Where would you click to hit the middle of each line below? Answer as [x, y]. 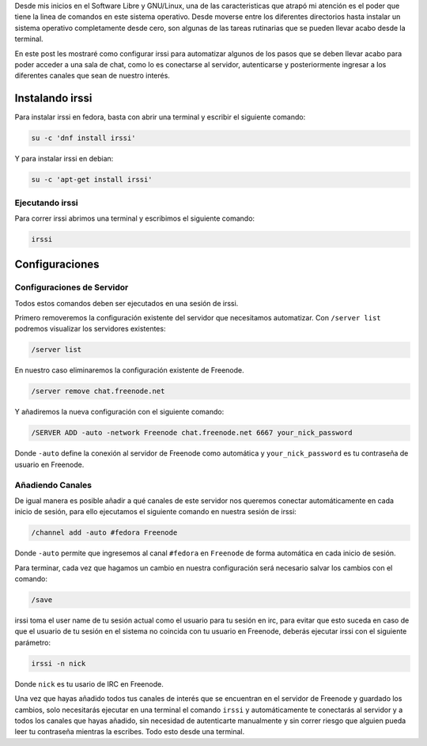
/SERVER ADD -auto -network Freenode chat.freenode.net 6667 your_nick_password [192, 433]
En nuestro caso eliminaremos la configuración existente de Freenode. [129, 370]
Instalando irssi [53, 98]
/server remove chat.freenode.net [98, 391]
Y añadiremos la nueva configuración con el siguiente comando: [119, 412]
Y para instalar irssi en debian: [64, 159]
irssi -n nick [59, 663]
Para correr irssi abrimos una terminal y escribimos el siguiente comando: [135, 218]
